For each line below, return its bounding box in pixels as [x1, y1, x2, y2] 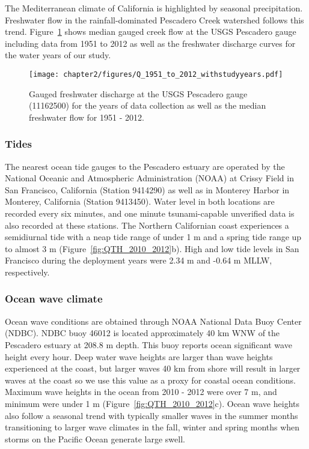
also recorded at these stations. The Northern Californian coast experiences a [5, 218, 289, 231]
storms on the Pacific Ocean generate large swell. [5, 432, 185, 445]
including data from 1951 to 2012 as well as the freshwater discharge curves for [5, 37, 296, 49]
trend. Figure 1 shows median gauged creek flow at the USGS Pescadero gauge [5, 25, 296, 38]
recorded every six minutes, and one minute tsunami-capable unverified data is [5, 207, 295, 219]
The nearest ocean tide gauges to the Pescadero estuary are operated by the [5, 160, 285, 172]
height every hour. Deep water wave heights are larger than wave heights [5, 350, 273, 363]
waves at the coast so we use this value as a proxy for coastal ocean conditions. [5, 373, 296, 386]
